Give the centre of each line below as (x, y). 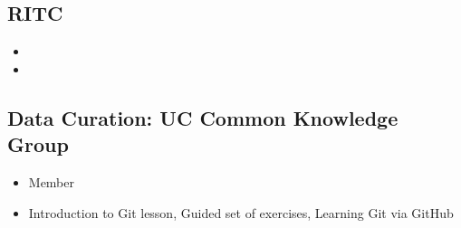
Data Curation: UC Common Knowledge (203, 117)
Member (52, 181)
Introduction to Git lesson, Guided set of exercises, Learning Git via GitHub (241, 212)
